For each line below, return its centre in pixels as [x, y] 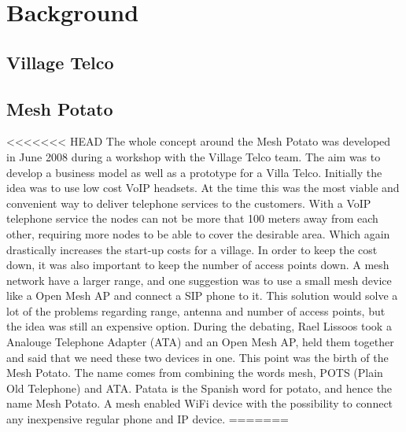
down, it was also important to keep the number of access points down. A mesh [198, 265]
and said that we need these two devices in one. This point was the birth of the [197, 357]
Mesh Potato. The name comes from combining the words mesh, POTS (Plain [195, 373]
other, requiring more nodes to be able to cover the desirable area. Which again [198, 233]
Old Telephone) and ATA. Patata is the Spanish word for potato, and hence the [199, 388]
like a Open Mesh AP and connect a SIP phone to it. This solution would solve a [202, 295]
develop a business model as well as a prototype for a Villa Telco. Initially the [194, 172]
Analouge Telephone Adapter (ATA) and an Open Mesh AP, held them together [200, 342]
